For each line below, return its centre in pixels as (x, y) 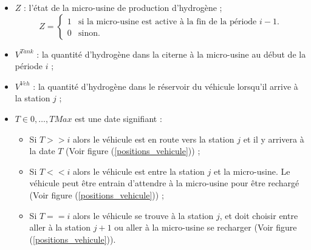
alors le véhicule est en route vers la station (153, 139)
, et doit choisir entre (259, 215)
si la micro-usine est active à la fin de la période (167, 22)
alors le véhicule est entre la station (138, 171)
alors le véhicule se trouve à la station (143, 215)
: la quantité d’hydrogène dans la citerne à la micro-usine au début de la (171, 54)
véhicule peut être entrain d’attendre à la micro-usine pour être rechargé (164, 183)
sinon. (89, 33)
